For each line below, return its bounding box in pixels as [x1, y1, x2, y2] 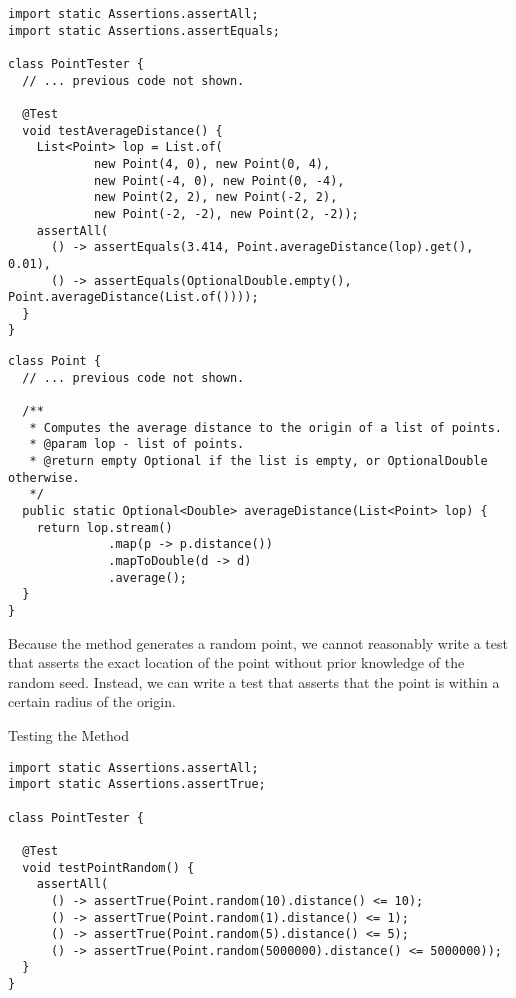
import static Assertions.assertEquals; [8, 23, 281, 38]
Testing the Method [8, 725, 130, 745]
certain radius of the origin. [8, 691, 176, 712]
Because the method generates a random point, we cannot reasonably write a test [8, 632, 508, 653]
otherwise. [8, 470, 80, 485]
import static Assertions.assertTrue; [8, 777, 266, 792]
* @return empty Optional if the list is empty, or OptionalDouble [29, 454, 488, 469]
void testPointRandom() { [22, 860, 195, 875]
